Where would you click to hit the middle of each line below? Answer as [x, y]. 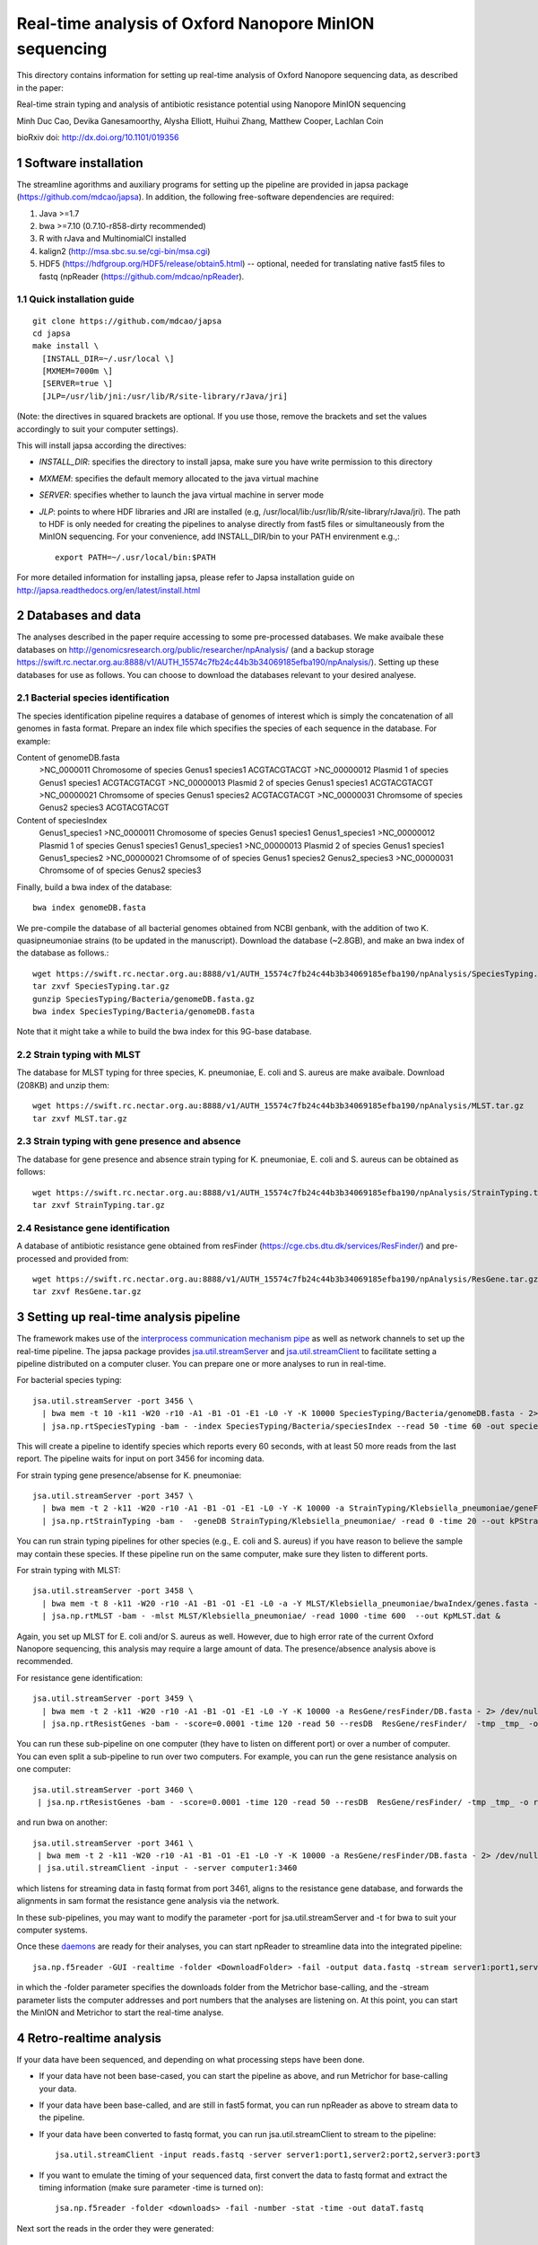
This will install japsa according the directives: [102, 445]
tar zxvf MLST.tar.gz [80, 1118]
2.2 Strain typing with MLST [78, 1055]
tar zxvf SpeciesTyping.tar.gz [101, 986]
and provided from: [93, 1258]
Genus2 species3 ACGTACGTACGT [104, 807]
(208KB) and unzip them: [63, 1085]
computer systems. [52, 1930]
